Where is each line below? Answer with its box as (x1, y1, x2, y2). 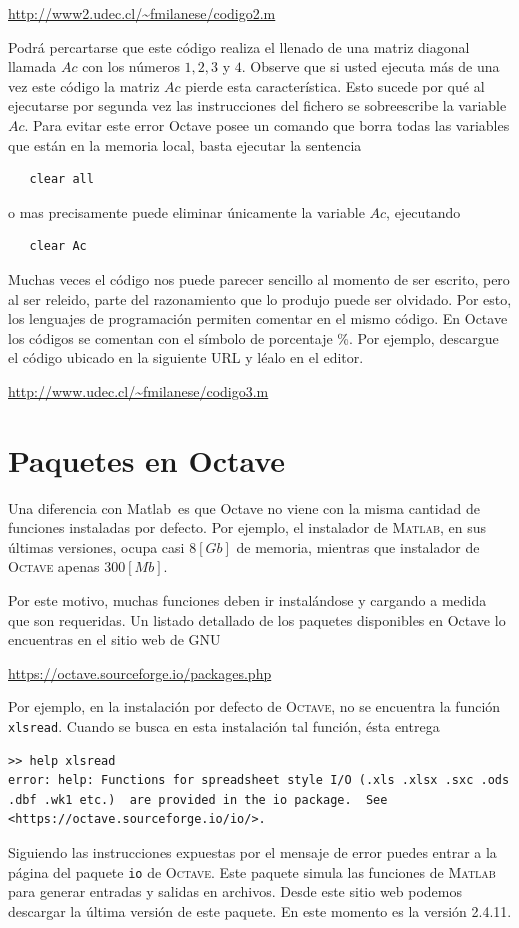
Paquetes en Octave (8, 439, 286, 480)
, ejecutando (386, 201, 461, 222)
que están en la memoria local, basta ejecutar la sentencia (8, 134, 362, 155)
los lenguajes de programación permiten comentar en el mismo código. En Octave (8, 308, 508, 329)
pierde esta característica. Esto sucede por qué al (185, 75, 485, 96)
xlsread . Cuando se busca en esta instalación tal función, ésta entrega (8, 715, 440, 736)
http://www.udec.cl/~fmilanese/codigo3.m (8, 380, 269, 401)
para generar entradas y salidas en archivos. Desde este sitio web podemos (8, 881, 463, 902)
